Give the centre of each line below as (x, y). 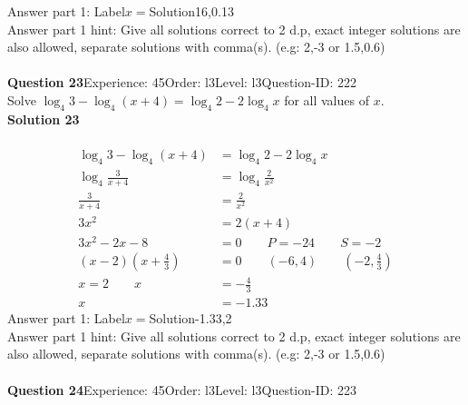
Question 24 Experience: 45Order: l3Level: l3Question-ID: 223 (182, 389)
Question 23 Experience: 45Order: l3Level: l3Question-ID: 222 (182, 82)
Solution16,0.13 (191, 11)
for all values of (327, 99)
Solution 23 (44, 119)
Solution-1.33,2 (190, 318)
